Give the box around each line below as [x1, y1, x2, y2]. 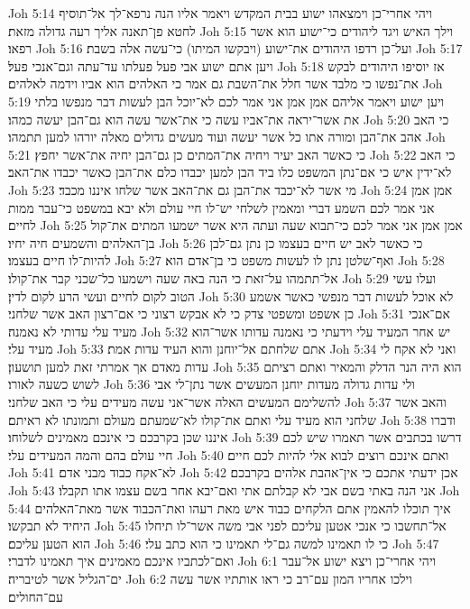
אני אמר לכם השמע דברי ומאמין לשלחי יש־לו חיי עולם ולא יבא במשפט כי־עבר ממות [8, 198, 435, 217]
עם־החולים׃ [8, 586, 63, 605]
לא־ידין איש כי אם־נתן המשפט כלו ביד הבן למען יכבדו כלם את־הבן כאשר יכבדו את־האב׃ [8, 162, 452, 181]
